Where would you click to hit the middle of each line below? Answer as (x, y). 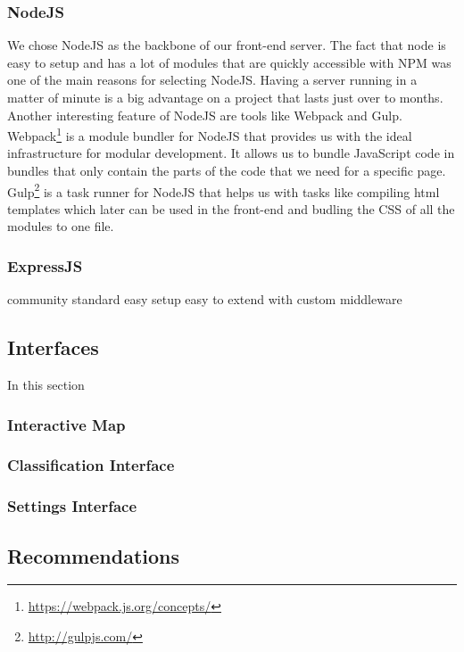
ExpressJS (45, 265)
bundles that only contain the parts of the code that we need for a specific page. (227, 171)
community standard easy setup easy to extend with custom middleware (205, 299)
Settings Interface (72, 506)
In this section (46, 385)
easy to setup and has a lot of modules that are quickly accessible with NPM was (229, 62)
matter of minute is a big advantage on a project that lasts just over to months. (225, 97)
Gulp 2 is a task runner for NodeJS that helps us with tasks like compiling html (224, 190)
